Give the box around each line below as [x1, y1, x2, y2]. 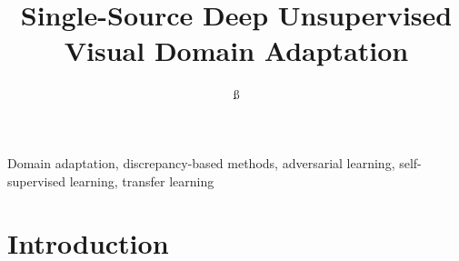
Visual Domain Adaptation [64, 32, 409, 69]
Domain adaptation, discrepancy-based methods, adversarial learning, [7, 153, 395, 172]
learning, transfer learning [69, 171, 215, 190]
